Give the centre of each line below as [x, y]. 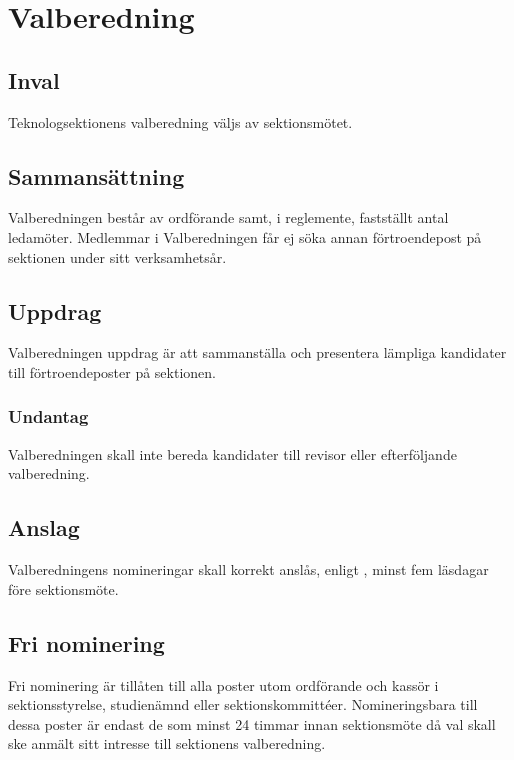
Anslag [44, 527]
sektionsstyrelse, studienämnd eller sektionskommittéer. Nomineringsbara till [243, 704]
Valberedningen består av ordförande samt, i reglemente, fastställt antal [228, 217]
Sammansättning [96, 175]
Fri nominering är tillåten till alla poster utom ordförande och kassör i [223, 684]
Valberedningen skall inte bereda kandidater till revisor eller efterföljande [232, 453]
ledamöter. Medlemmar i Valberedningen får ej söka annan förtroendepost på [245, 236]
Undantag [48, 416]
